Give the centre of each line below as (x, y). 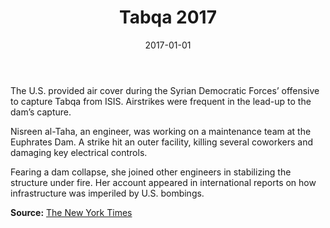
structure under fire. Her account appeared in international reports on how (163, 182)
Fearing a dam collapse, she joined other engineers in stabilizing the (151, 172)
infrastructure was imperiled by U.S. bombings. (107, 193)
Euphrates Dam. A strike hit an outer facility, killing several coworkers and (162, 142)
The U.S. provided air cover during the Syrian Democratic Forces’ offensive (165, 90)
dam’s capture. (41, 112)
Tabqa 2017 (168, 17)
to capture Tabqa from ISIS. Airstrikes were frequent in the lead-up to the (161, 101)
